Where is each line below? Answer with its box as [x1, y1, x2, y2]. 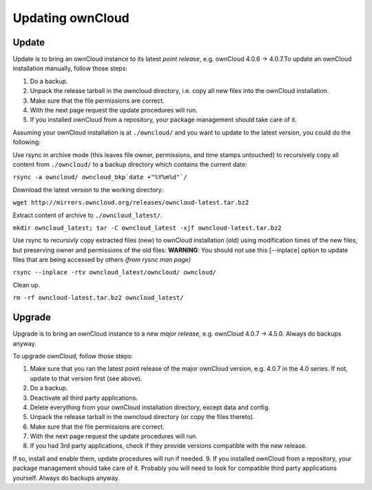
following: [12, 138, 41, 146]
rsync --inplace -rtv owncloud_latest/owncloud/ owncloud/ [12, 269, 217, 276]
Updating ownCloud [12, 10, 130, 25]
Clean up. [12, 280, 41, 289]
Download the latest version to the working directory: [12, 185, 164, 194]
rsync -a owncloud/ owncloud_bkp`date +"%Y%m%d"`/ [12, 173, 187, 181]
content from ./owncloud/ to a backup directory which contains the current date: [12, 160, 247, 168]
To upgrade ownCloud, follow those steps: [12, 351, 134, 360]
